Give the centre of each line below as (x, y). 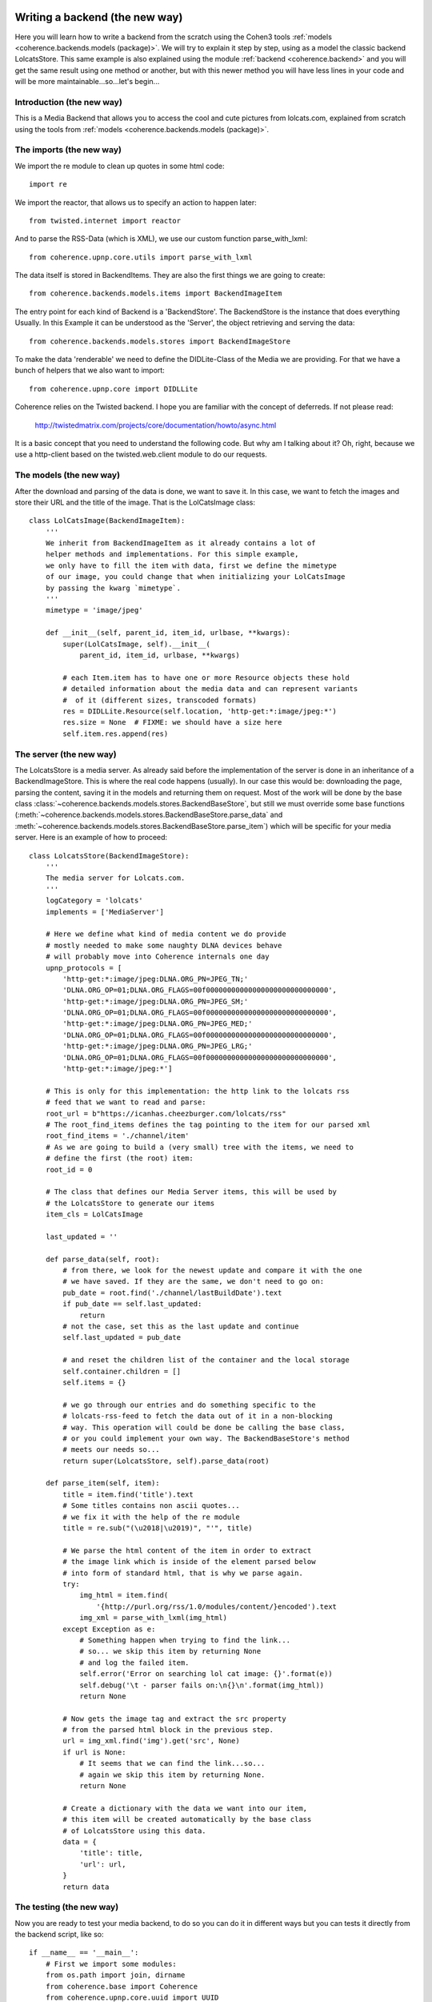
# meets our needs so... (111, 1450)
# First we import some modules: (111, 1964)
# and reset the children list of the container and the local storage (206, 1360)
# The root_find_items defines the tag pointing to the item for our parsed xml (208, 1124)
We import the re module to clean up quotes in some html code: (120, 166)
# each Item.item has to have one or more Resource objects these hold (206, 677)
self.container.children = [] (122, 1371)
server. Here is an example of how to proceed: (91, 838)
